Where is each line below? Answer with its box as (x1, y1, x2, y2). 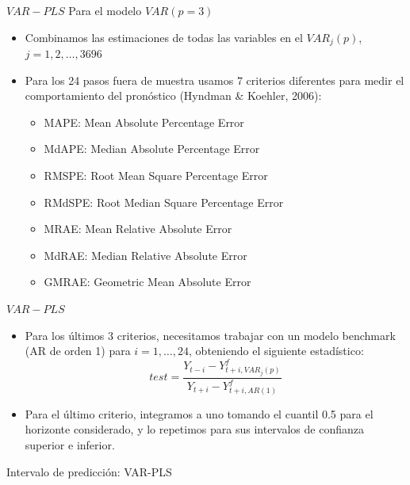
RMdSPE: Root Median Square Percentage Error (44, 193, 284, 210)
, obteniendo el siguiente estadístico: (189, 342, 364, 359)
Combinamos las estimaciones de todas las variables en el (25, 29, 303, 45)
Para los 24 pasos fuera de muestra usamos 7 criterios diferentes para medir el (25, 71, 404, 88)
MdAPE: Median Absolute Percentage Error (44, 140, 260, 157)
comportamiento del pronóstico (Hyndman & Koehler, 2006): (25, 87, 322, 104)
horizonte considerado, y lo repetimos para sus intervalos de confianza (25, 421, 364, 437)
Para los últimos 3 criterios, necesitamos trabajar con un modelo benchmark (25, 327, 396, 343)
